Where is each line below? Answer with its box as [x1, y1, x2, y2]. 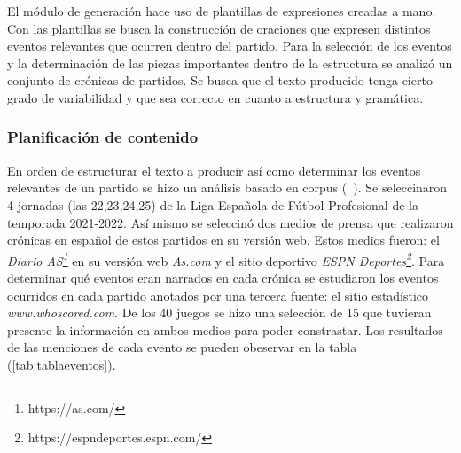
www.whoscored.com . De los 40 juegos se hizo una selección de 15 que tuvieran [7, 303, 432, 322]
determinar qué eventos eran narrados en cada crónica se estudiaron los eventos [7, 269, 439, 286]
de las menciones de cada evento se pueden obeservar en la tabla [7, 338, 357, 356]
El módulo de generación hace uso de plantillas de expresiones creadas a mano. [7, 2, 436, 20]
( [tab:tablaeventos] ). [7, 355, 116, 373]
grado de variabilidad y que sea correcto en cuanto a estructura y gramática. [7, 88, 424, 106]
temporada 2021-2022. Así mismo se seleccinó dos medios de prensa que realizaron [7, 213, 454, 231]
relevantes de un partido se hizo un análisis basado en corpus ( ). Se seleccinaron [7, 178, 448, 197]
